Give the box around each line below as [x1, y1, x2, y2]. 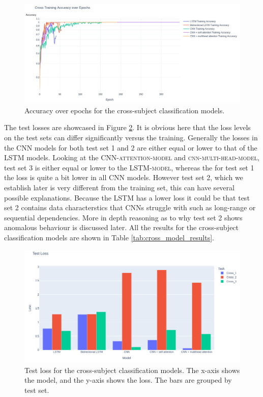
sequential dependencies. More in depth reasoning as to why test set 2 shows [4, 212, 243, 222]
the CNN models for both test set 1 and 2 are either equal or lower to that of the [4, 142, 257, 153]
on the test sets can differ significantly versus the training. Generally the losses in [4, 132, 258, 142]
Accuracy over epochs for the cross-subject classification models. [24, 105, 225, 115]
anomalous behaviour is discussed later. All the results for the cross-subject [4, 222, 239, 233]
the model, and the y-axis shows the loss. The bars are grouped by [24, 375, 232, 385]
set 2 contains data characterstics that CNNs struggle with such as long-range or [4, 202, 256, 213]
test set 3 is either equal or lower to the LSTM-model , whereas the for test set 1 [4, 162, 254, 172]
